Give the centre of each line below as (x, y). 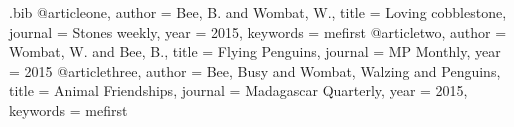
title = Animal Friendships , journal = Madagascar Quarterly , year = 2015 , (238, 90)
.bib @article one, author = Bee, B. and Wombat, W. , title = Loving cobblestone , (258, 12)
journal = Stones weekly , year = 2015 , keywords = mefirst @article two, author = (258, 31)
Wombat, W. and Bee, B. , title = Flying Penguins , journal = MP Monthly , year (255, 51)
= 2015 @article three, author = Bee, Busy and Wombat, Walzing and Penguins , (255, 70)
